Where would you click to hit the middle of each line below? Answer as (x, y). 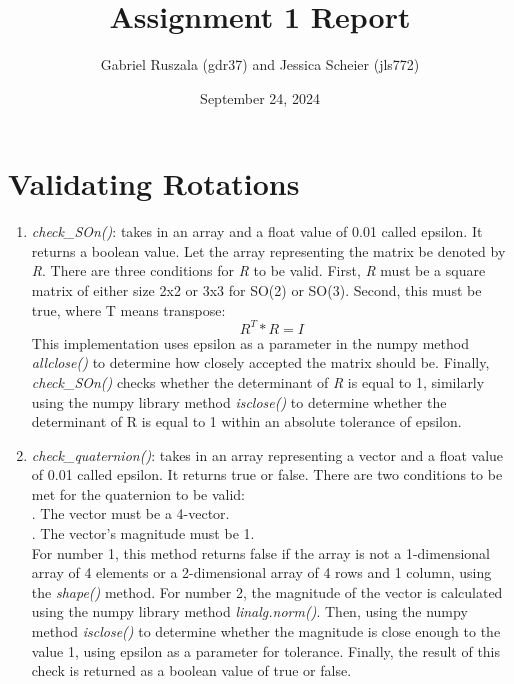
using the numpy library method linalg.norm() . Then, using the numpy (249, 611)
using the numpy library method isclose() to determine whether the (239, 401)
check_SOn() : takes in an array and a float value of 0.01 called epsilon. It (257, 231)
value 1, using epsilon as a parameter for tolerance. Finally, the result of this (266, 650)
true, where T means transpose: (128, 309)
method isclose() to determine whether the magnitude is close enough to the (266, 631)
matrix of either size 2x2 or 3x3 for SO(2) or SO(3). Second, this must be (256, 290)
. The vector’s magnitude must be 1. (143, 533)
